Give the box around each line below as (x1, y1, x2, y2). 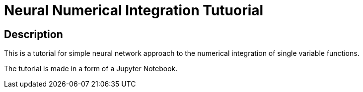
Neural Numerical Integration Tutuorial (4, 2, 264, 19)
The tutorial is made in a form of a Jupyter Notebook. (4, 64, 178, 73)
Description (4, 28, 63, 41)
